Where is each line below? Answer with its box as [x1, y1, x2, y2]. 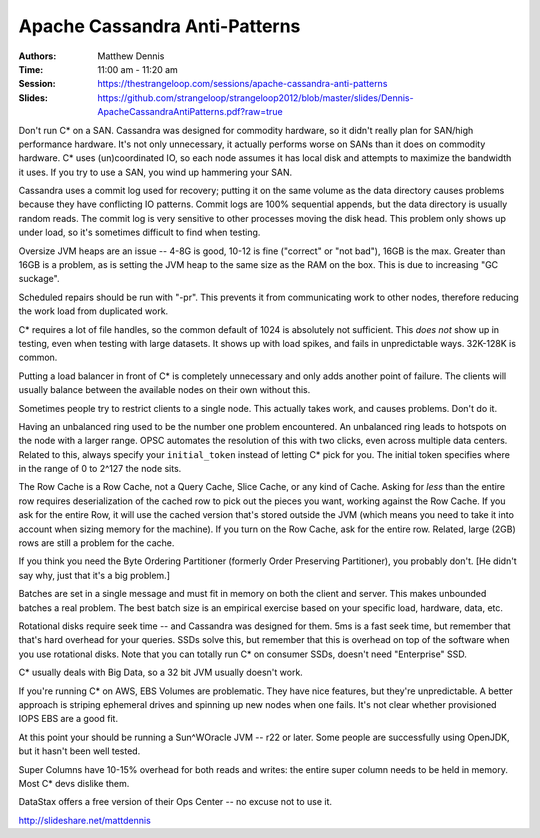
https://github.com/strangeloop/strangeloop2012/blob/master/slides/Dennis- [97, 91, 414, 104]
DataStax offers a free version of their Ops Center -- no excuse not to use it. [18, 796, 333, 808]
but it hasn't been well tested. [18, 745, 141, 757]
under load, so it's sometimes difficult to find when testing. [18, 226, 261, 239]
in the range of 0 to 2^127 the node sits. [18, 463, 182, 475]
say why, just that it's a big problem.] [18, 569, 170, 581]
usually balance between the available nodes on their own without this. [18, 384, 311, 396]
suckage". [18, 273, 60, 285]
